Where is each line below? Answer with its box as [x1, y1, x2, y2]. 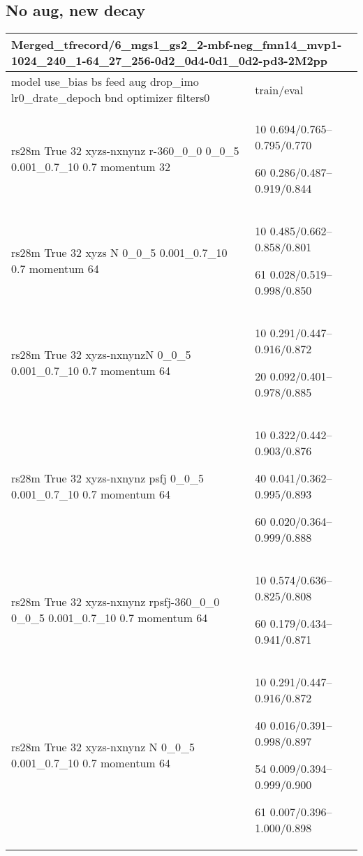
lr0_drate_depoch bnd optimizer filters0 [11, 89, 210, 106]
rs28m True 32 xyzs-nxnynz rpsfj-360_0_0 [11, 593, 220, 610]
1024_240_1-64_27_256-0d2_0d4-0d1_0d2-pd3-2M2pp [11, 52, 328, 69]
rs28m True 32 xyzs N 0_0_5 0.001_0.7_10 [11, 244, 228, 261]
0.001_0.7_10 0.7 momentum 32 [11, 158, 170, 175]
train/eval [255, 81, 304, 98]
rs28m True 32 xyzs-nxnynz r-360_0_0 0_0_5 [11, 142, 239, 159]
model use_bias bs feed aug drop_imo [11, 73, 199, 90]
